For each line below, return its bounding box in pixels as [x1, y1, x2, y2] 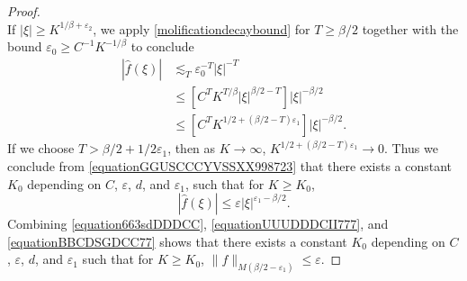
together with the [362, 19, 459, 38]
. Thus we [384, 139, 438, 158]
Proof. [7, 2, 40, 20]
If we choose [7, 139, 75, 158]
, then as [167, 139, 216, 158]
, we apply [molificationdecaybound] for [93, 19, 310, 38]
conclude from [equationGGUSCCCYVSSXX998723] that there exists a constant [7, 156, 453, 175]
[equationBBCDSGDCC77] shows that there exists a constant [7, 231, 347, 250]
